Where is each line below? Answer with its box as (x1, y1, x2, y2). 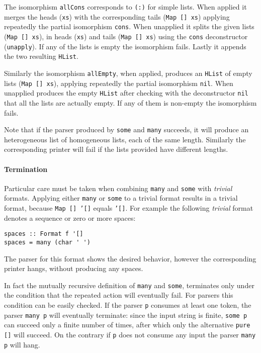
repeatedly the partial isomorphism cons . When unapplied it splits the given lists (4, 21, 254, 32)
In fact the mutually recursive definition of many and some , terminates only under (4, 280, 254, 290)
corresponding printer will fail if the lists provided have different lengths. (4, 144, 228, 154)
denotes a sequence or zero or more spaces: (4, 212, 136, 223)
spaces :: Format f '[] (4, 230, 83, 238)
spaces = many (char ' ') (4, 238, 91, 246)
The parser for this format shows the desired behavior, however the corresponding (4, 253, 256, 263)
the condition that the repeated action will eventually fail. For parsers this (4, 290, 233, 300)
